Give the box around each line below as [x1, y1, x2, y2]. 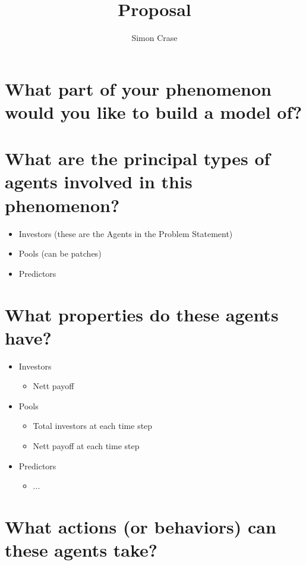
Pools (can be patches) [18, 247, 102, 260]
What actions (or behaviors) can [5, 515, 276, 539]
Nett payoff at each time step [33, 440, 140, 452]
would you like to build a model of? [5, 99, 302, 124]
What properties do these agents [5, 302, 279, 326]
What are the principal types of [5, 146, 270, 171]
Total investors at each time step [33, 419, 153, 432]
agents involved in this [5, 169, 193, 194]
